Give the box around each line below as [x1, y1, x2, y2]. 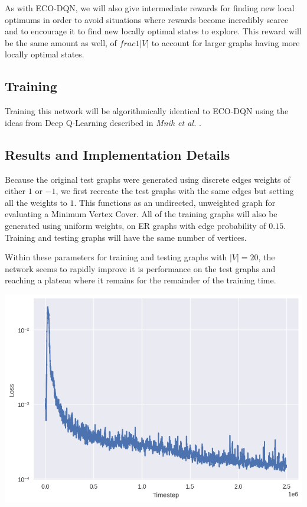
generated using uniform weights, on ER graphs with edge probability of [5, 219, 266, 231]
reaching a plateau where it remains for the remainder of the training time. [5, 274, 276, 286]
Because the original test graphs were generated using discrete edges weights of [5, 173, 290, 185]
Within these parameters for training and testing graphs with [5, 251, 227, 263]
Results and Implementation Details [5, 145, 230, 163]
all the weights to [5, 196, 67, 208]
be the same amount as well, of [5, 36, 117, 49]
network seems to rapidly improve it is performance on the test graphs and [5, 262, 276, 275]
